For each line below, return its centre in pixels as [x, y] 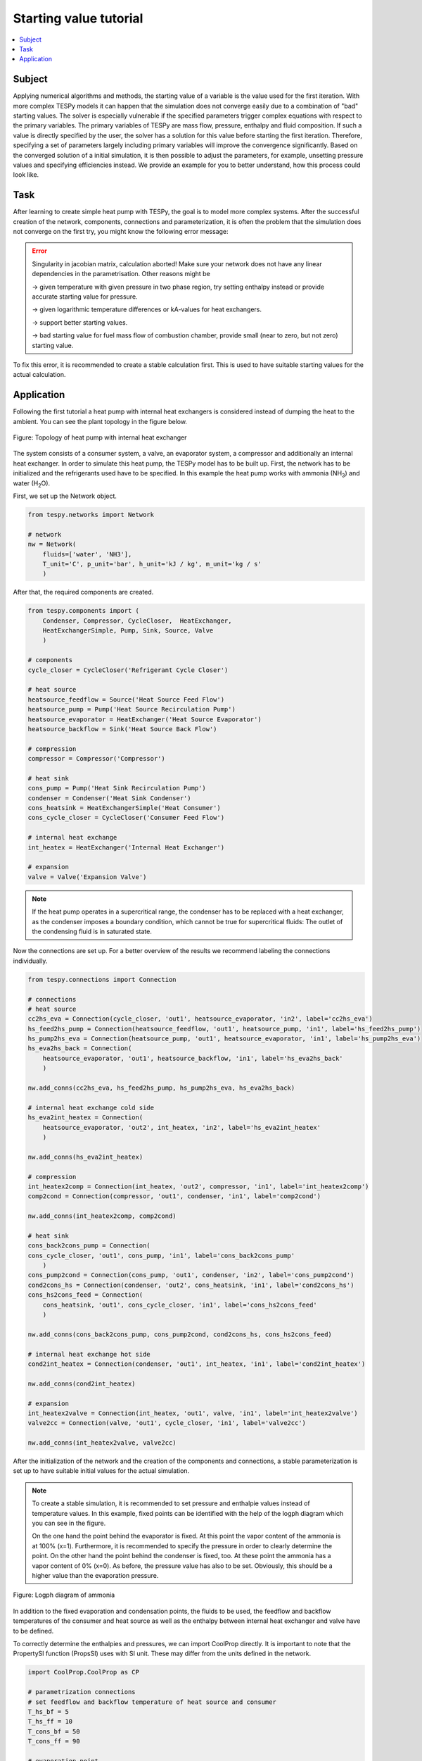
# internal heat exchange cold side [91, 1107]
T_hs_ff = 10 [50, 1722]
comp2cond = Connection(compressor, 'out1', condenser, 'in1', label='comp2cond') [174, 1196]
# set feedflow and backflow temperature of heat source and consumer [152, 1702]
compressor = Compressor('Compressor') [96, 759]
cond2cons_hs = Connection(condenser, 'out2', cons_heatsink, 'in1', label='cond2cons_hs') [191, 1285]
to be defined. [33, 1631]
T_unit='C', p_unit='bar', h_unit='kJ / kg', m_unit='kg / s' [152, 564]
